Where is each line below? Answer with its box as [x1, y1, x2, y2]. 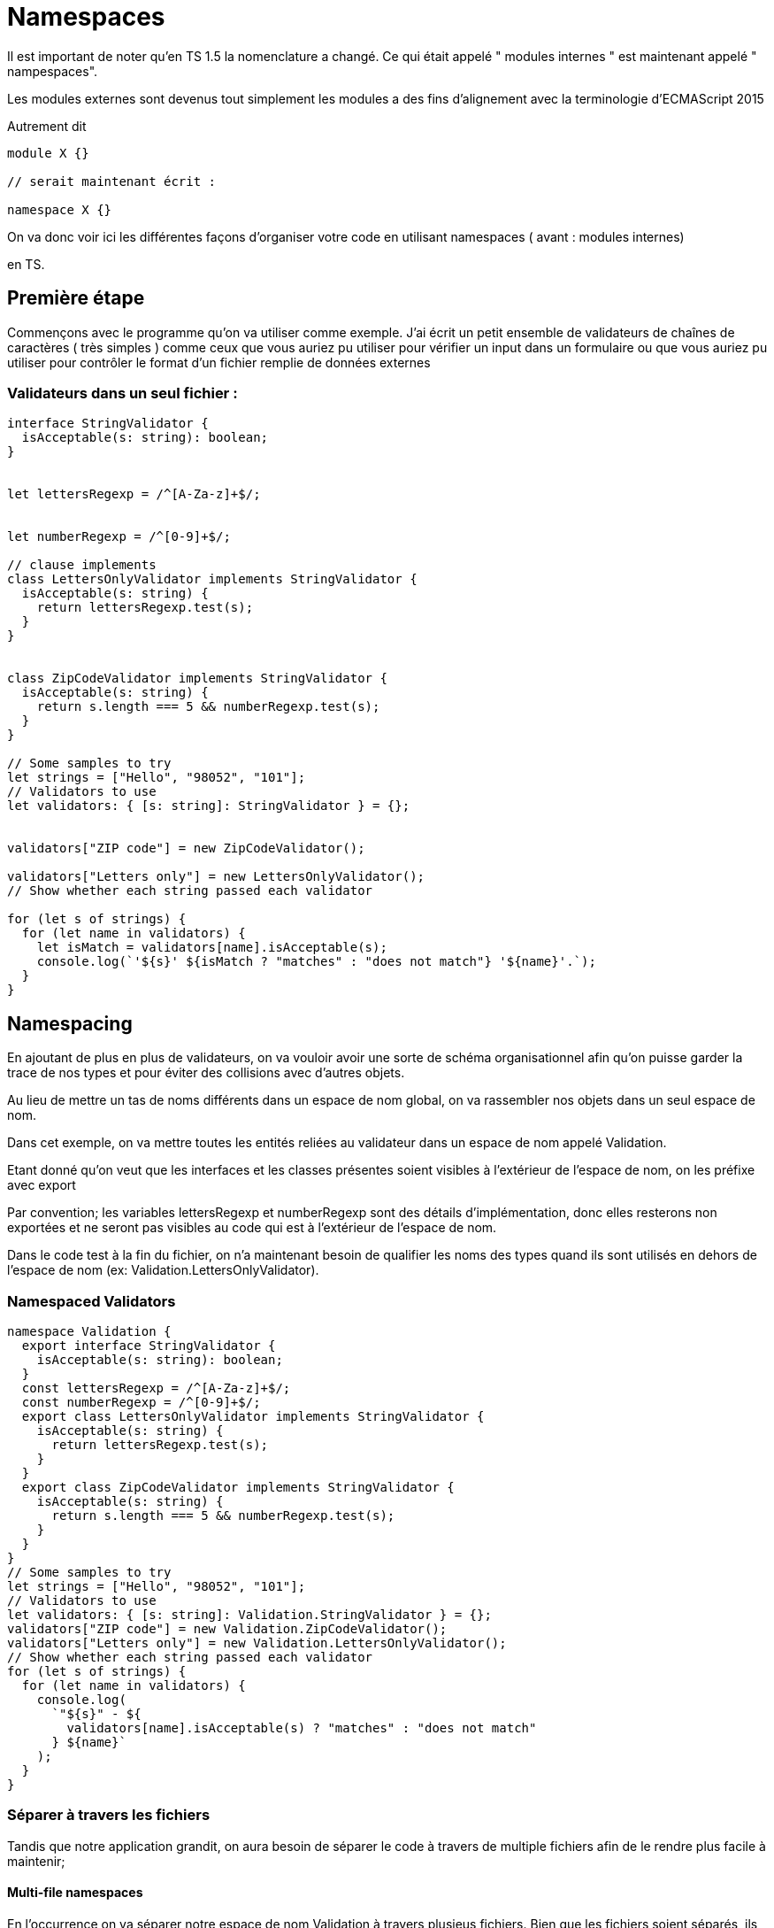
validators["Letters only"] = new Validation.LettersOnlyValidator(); [7, 1635, 507, 1650]
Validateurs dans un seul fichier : [7, 383, 238, 402]
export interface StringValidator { [21, 1338, 276, 1353]
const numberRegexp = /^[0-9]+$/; [21, 1394, 261, 1409]
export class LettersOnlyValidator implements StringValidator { [21, 1408, 485, 1423]
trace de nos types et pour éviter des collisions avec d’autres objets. [7, 1065, 405, 1081]
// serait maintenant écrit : [7, 174, 217, 189]
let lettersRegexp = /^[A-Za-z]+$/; [7, 487, 261, 502]
